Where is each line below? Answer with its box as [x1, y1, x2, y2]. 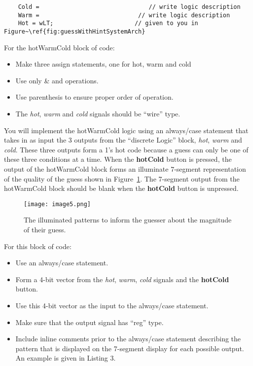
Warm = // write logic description [18, 11, 230, 19]
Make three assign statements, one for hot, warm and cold [15, 59, 191, 69]
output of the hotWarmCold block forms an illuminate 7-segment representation [4, 163, 246, 174]
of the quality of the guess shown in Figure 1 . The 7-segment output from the [4, 173, 240, 183]
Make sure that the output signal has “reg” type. [15, 317, 164, 327]
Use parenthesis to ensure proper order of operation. [15, 92, 174, 102]
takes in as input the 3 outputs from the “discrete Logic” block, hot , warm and [4, 135, 242, 145]
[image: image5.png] [24, 200, 91, 208]
